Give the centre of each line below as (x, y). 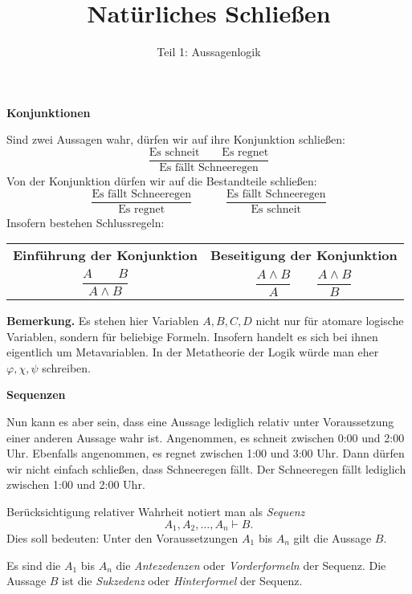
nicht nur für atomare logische (330, 321)
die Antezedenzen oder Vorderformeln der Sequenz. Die (251, 565)
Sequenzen (36, 395)
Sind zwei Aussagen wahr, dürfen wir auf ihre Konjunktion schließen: (176, 139)
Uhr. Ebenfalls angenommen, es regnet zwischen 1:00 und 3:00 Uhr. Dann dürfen (206, 453)
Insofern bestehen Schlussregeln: (86, 222)
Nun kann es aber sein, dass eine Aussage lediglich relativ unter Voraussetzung (200, 421)
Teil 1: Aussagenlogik (209, 52)
